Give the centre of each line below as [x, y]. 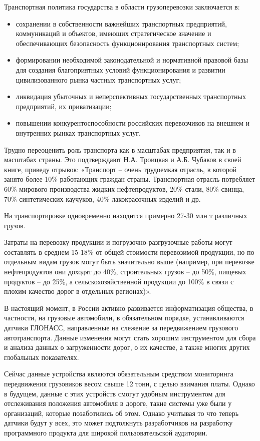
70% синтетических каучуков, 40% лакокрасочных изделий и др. [102, 198]
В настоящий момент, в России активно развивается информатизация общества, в [129, 308]
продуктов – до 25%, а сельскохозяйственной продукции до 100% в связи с [119, 281]
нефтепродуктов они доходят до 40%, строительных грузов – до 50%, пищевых [125, 272]
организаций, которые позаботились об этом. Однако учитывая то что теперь [121, 413]
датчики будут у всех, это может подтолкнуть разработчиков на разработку [118, 423]
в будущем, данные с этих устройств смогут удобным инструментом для [115, 393]
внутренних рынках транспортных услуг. [78, 132]
